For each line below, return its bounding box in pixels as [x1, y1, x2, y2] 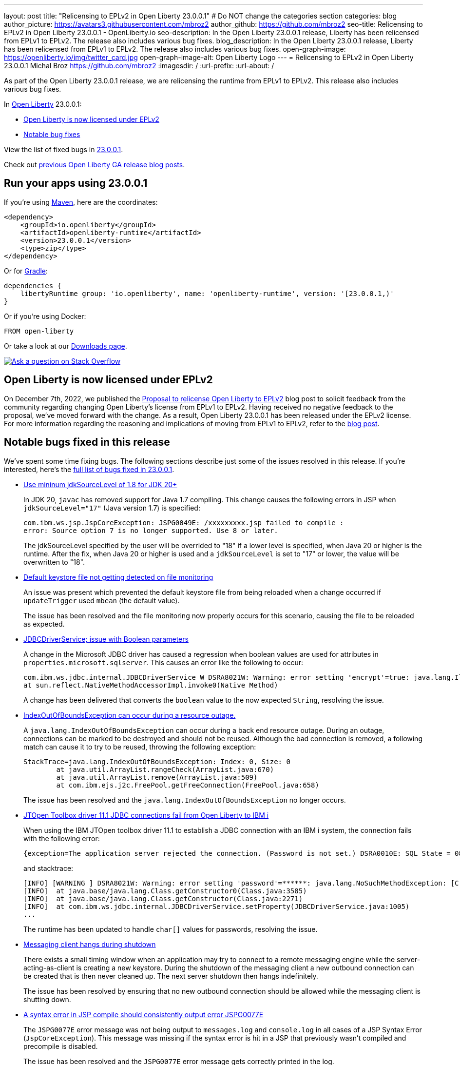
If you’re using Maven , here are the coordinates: [4, 197, 158, 206]
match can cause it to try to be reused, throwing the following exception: [23, 742, 256, 751]
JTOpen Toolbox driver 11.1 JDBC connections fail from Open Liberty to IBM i [23, 810, 269, 819]
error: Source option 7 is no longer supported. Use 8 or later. [23, 526, 278, 534]
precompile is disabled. [23, 1042, 98, 1050]
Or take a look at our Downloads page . [4, 341, 127, 350]
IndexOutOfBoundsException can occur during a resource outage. [23, 710, 236, 719]
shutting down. [23, 995, 71, 1004]
